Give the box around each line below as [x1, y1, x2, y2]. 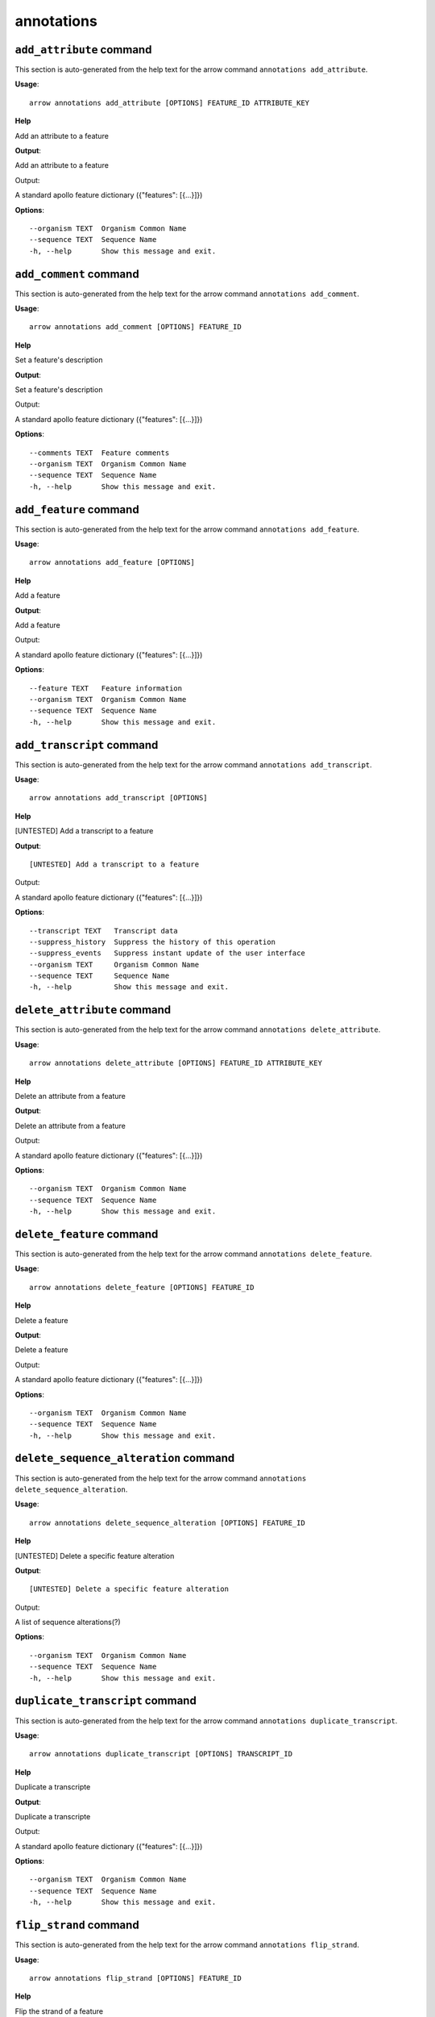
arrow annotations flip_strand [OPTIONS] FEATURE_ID [29, 1973, 242, 1982]
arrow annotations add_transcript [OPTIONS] [29, 793, 209, 803]
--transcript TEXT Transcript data [29, 926, 179, 935]
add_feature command [14, 503, 140, 516]
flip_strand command [14, 1919, 140, 1932]
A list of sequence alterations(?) [14, 1618, 121, 1627]
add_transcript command [14, 738, 159, 752]
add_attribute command [14, 43, 152, 56]
